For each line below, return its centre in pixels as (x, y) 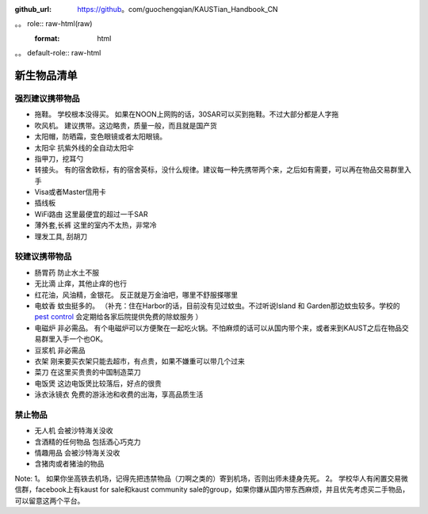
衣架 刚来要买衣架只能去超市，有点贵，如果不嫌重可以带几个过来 (139, 361)
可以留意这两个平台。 (50, 501)
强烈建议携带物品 (47, 98)
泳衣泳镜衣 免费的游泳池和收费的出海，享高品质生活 (119, 394)
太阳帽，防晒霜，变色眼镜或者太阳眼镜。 (100, 137)
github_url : (33, 9)
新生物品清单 (46, 75)
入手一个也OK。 (81, 339)
